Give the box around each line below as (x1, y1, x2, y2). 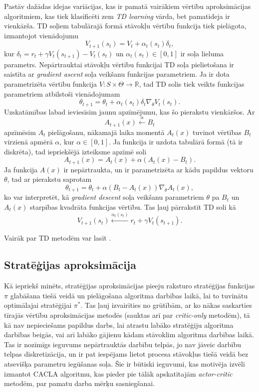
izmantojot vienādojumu (4, 30, 78, 40)
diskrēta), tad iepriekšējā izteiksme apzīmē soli (4, 146, 147, 156)
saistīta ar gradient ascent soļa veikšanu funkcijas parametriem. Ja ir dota (4, 69, 230, 79)
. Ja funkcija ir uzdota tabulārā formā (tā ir (109, 136, 243, 147)
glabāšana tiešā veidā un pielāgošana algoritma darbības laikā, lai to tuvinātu (10, 290, 248, 300)
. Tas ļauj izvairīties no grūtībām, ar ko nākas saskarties (80, 300, 252, 310)
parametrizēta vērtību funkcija (4, 79, 97, 89)
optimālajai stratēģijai (4, 300, 72, 310)
